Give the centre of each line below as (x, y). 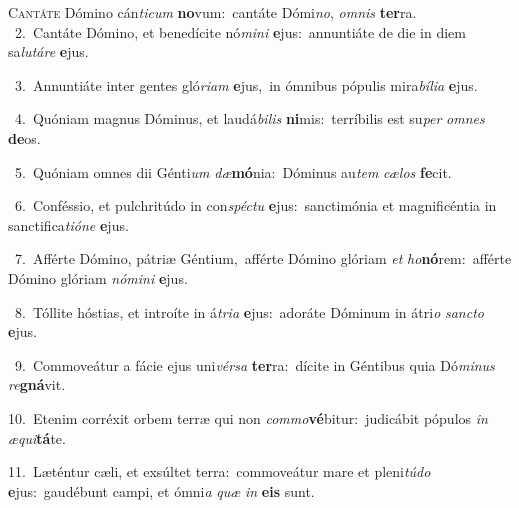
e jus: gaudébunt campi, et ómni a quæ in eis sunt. (161, 490)
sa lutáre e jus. (48, 51)
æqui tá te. (37, 437)
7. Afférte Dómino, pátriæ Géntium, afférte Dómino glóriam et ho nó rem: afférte (263, 258)
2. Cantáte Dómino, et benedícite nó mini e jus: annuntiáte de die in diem (240, 31)
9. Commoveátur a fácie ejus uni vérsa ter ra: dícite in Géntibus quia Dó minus (254, 364)
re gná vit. (37, 384)
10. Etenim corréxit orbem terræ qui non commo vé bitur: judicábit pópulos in (248, 417)
